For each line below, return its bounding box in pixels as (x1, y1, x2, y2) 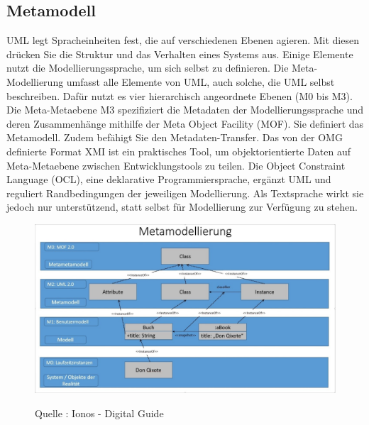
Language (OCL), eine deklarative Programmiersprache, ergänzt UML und (6, 172, 331, 187)
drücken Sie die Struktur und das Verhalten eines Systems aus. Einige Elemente (6, 46, 353, 61)
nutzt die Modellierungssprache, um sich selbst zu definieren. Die (6, 60, 289, 75)
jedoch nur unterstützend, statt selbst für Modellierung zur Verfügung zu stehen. (6, 199, 358, 214)
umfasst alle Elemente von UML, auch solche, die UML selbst (66, 74, 335, 89)
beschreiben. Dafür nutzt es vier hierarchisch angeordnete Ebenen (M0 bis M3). (6, 88, 353, 103)
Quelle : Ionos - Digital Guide (35, 406, 164, 421)
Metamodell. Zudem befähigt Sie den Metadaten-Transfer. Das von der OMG (6, 130, 343, 145)
